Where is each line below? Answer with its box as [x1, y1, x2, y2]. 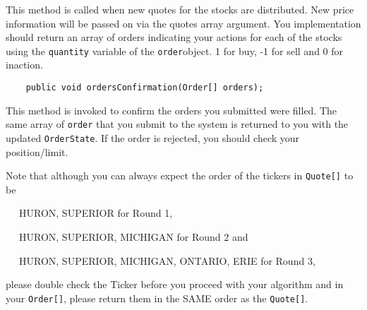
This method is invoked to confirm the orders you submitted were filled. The [6, 102, 337, 117]
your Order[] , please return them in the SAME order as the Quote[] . [6, 291, 308, 305]
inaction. [6, 57, 43, 72]
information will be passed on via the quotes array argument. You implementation [6, 16, 361, 30]
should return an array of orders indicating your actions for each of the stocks [6, 30, 342, 44]
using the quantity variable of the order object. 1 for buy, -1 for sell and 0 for [6, 43, 344, 58]
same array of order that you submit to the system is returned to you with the [6, 117, 349, 131]
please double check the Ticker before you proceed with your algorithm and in [6, 277, 344, 292]
